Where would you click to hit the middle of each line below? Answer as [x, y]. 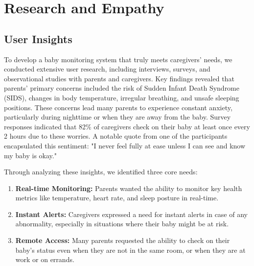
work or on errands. [45, 259]
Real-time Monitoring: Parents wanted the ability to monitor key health [129, 188]
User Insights [38, 38]
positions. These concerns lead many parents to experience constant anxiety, [118, 107]
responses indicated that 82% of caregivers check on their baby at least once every [127, 126]
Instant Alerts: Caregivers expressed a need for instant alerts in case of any [131, 214]
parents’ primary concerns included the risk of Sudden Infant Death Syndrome [122, 88]
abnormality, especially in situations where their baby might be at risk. [122, 224]
